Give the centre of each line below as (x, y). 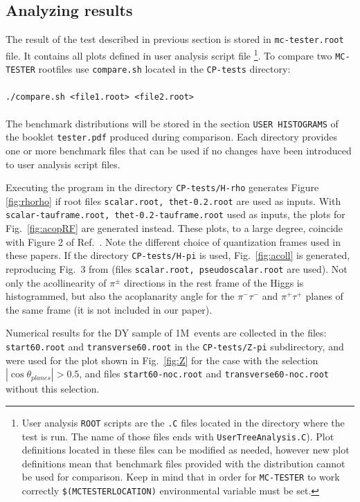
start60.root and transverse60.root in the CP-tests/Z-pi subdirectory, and (175, 347)
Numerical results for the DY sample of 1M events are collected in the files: (166, 333)
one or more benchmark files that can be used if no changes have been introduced (179, 150)
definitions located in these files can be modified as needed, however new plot (186, 450)
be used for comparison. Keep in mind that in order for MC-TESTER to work (181, 477)
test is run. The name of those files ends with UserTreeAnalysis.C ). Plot (178, 436)
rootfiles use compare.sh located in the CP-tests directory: (164, 69)
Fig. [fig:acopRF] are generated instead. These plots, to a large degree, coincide (174, 228)
